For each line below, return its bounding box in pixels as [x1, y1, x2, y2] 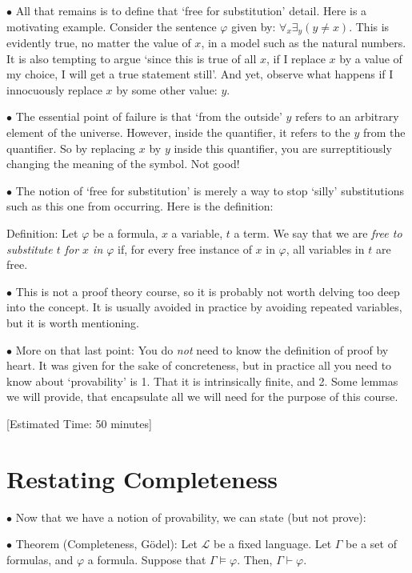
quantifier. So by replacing [6, 139, 136, 156]
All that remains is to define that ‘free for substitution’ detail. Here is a [15, 2, 367, 18]
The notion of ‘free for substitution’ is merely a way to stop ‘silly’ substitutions [15, 182, 404, 198]
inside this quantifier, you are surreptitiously [174, 139, 392, 156]
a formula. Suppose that [87, 551, 206, 567]
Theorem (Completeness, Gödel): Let [15, 535, 198, 552]
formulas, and [6, 551, 74, 567]
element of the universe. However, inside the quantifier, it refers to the [6, 124, 350, 141]
